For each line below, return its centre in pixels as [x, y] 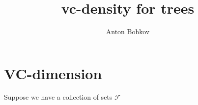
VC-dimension [53, 73]
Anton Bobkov [128, 31]
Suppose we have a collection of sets [58, 96]
